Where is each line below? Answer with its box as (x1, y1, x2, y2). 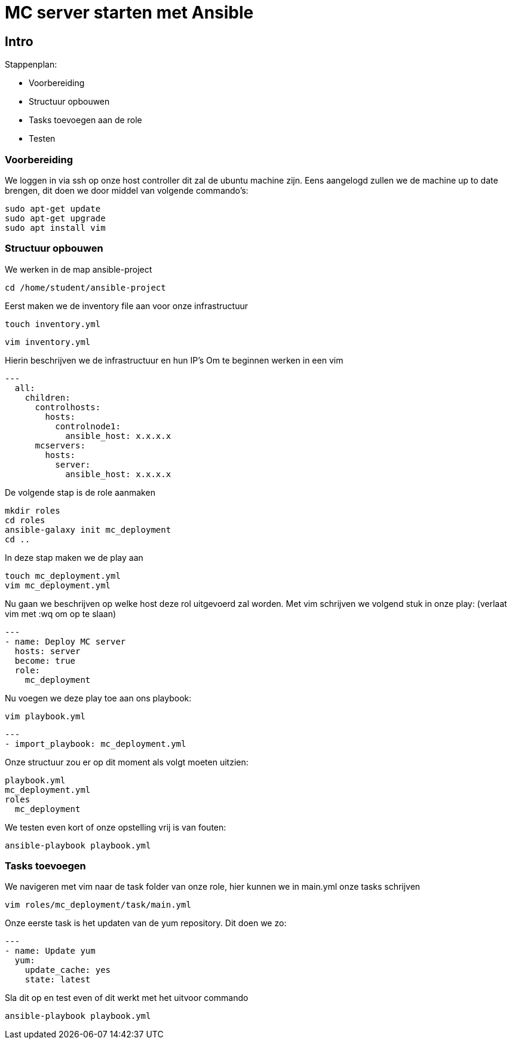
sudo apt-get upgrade (5, 213, 106, 223)
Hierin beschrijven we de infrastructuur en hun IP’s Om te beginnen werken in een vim (5, 355, 344, 365)
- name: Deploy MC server (5, 636, 126, 646)
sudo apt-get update (5, 203, 101, 213)
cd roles (5, 515, 45, 525)
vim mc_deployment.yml (5, 580, 111, 590)
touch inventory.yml (5, 319, 101, 329)
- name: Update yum (5, 946, 96, 956)
